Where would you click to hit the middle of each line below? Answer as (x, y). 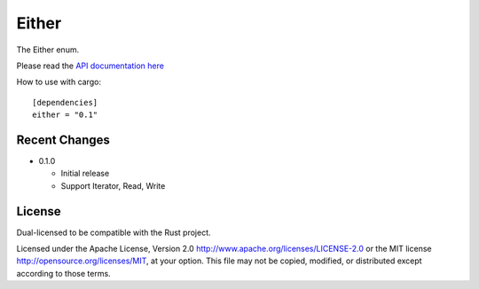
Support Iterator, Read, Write (113, 185)
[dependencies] (65, 102)
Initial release (85, 174)
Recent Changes (63, 140)
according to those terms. (63, 273)
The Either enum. (48, 50)
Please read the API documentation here (90, 66)
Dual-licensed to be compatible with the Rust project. (114, 232)
